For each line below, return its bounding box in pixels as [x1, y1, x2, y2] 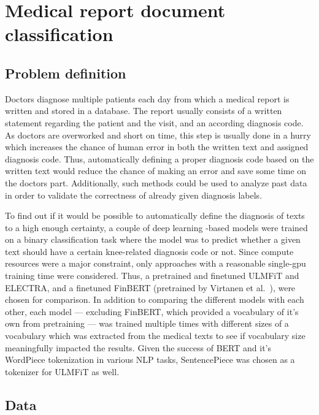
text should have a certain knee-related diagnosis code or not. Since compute [5, 245, 294, 257]
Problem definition [5, 63, 126, 82]
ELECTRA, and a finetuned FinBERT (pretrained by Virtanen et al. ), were [5, 281, 296, 294]
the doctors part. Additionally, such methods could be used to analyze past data [5, 176, 307, 189]
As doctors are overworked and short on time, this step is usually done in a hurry [5, 128, 311, 141]
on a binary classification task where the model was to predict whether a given [5, 233, 301, 246]
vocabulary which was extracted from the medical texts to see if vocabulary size [5, 329, 306, 342]
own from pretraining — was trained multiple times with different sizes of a [5, 317, 289, 330]
